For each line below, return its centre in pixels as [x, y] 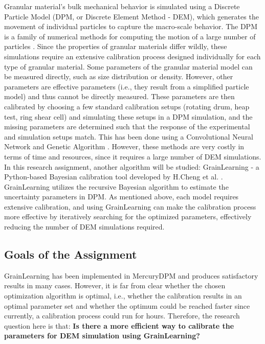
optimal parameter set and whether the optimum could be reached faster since [127, 305]
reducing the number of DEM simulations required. [84, 227]
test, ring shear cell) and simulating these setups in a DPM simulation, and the [128, 116]
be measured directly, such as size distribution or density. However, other [119, 76]
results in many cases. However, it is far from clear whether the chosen [115, 285]
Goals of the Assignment [71, 254]
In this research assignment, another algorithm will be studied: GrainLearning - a [132, 166]
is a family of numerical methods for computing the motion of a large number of [130, 36]
